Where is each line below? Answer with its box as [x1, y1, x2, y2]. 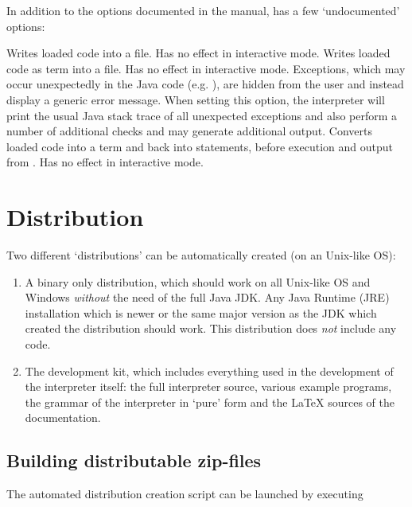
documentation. [25, 409, 101, 426]
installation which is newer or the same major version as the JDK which [25, 304, 377, 321]
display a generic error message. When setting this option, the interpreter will [6, 91, 385, 107]
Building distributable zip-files [6, 448, 262, 473]
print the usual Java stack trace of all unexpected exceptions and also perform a [6, 107, 398, 123]
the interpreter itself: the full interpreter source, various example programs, [25, 378, 392, 395]
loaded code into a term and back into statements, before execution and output [6, 138, 393, 154]
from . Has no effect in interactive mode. [6, 154, 204, 170]
